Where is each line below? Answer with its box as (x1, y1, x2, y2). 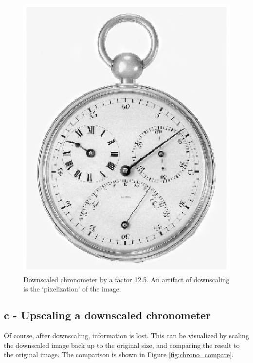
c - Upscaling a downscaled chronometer (4, 308, 211, 323)
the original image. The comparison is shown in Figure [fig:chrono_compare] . (4, 349, 234, 360)
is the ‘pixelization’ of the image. (23, 284, 121, 294)
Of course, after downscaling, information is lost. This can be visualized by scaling (4, 330, 249, 341)
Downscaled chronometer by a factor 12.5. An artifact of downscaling (23, 274, 230, 284)
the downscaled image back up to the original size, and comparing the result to (4, 340, 240, 350)
